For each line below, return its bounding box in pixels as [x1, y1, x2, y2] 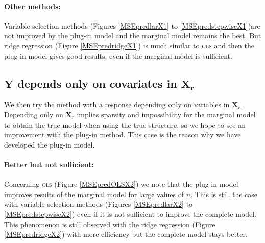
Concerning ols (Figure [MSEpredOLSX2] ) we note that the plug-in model [4, 179, 238, 189]
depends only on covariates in [17, 75, 177, 91]
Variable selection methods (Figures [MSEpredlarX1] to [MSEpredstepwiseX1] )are [4, 20, 260, 31]
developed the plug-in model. [4, 139, 95, 150]
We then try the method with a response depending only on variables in [4, 99, 230, 110]
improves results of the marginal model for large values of [4, 188, 184, 199]
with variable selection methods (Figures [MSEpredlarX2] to [4, 199, 193, 209]
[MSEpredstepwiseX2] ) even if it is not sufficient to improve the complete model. [4, 208, 257, 219]
